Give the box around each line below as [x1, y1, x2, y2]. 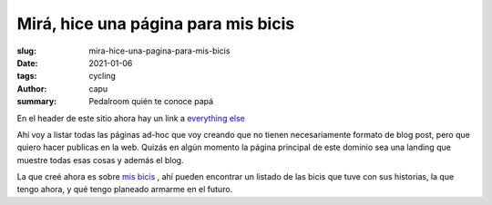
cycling [88, 71, 116, 82]
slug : [16, 45, 36, 56]
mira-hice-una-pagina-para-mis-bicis [88, 45, 231, 56]
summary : [16, 96, 57, 107]
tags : [16, 71, 37, 82]
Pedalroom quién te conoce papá [88, 96, 214, 107]
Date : [16, 57, 38, 68]
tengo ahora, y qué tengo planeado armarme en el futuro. [16, 184, 233, 195]
